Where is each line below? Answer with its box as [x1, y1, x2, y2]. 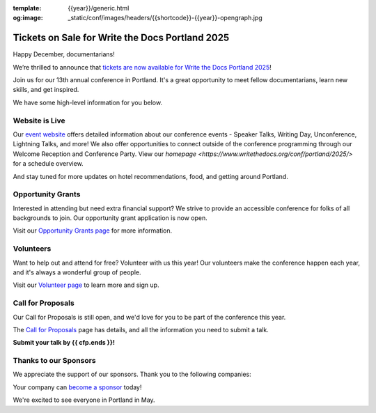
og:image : [13, 14, 43, 22]
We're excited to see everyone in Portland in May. [13, 396, 156, 404]
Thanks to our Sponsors [13, 356, 97, 366]
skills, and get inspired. [13, 86, 79, 94]
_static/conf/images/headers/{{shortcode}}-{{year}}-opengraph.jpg [68, 14, 263, 22]
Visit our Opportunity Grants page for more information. [13, 226, 173, 235]
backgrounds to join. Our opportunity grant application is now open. [13, 214, 208, 222]
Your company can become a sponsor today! [13, 383, 142, 391]
